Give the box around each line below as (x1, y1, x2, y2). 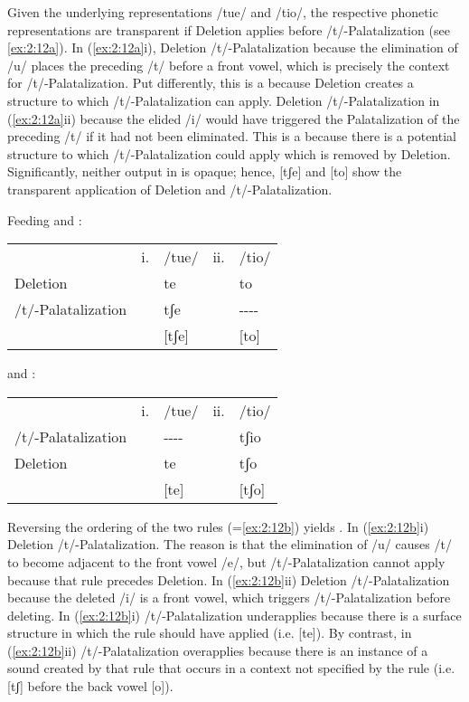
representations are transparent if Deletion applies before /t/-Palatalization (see (7, 20, 450, 39)
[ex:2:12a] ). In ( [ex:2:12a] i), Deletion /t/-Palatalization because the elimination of (7, 38, 458, 57)
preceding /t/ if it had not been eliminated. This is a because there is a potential (7, 127, 456, 146)
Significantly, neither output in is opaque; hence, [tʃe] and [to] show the (7, 162, 402, 181)
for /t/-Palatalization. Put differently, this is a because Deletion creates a (7, 73, 414, 92)
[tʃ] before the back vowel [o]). (7, 677, 174, 696)
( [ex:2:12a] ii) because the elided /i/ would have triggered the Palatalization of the (7, 109, 460, 128)
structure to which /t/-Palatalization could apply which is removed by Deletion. (7, 144, 451, 163)
